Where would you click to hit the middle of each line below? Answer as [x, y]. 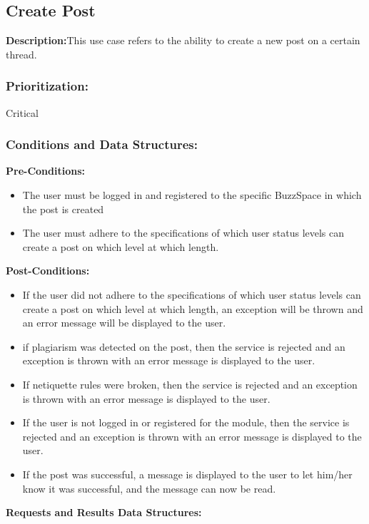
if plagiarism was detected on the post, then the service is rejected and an [184, 346]
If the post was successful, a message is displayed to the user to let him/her [187, 474]
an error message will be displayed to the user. [124, 323]
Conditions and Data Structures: [102, 144]
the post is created [63, 209]
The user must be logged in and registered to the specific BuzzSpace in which [192, 195]
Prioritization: [47, 86]
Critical [22, 112]
